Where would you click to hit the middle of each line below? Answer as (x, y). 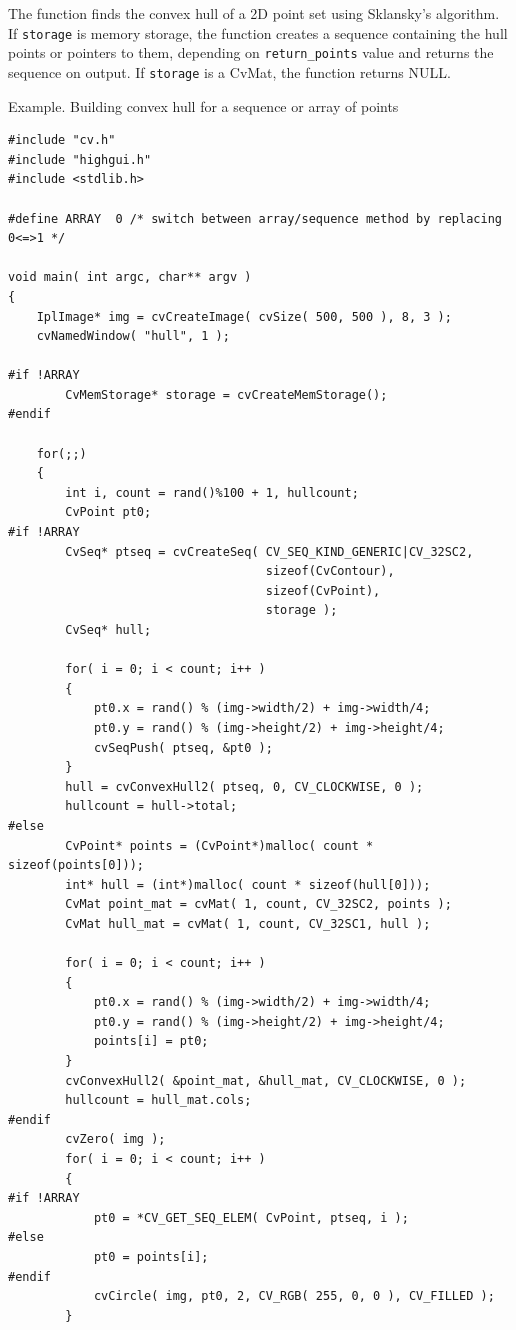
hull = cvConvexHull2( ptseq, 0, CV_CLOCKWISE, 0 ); (244, 786)
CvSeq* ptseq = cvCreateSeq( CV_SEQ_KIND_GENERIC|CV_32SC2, (269, 551)
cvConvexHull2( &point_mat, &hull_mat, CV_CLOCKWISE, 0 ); (266, 1080)
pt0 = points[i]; (151, 1257)
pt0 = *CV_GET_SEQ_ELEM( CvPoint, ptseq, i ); (251, 1217)
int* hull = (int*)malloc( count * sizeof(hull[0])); (248, 884)
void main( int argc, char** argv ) (130, 277)
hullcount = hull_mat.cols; (158, 1100)
